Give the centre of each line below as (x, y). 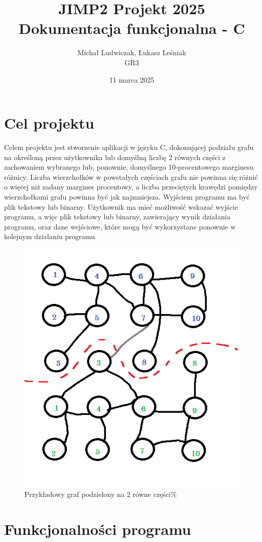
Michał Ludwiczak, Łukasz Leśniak (132, 52)
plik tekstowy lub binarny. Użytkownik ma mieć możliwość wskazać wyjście (121, 206)
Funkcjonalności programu (98, 529)
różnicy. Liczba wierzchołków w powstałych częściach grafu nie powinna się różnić (131, 177)
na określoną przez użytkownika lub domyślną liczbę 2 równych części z (115, 157)
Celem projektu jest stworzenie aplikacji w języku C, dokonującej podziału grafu (129, 147)
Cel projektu (49, 123)
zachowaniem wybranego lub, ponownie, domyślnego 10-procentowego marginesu (129, 167)
